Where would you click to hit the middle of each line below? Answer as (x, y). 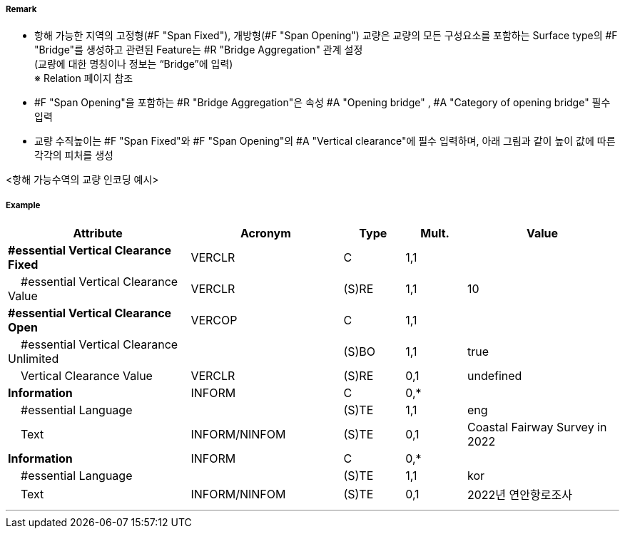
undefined (494, 376)
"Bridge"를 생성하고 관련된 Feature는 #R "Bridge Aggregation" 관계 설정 (199, 50)
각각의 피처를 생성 (74, 155)
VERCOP (214, 320)
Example (23, 205)
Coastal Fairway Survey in (537, 427)
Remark (21, 9)
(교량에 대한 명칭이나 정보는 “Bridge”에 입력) (134, 64)
